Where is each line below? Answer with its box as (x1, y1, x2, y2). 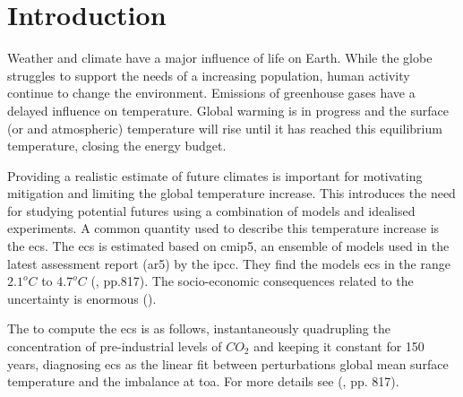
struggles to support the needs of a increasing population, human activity (7, 65, 410, 84)
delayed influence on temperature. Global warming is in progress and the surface (7, 100, 449, 119)
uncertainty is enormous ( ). (7, 289, 157, 307)
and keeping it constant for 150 (253, 337, 424, 356)
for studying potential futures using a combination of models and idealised (7, 201, 416, 220)
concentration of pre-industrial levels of (7, 337, 222, 356)
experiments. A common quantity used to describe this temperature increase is (7, 219, 440, 237)
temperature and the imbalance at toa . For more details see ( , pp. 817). (7, 372, 399, 391)
